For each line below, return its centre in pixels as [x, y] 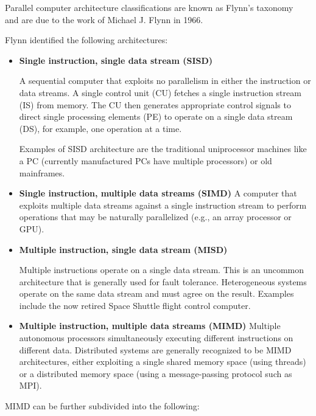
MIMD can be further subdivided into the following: [102, 406]
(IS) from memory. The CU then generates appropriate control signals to [155, 104]
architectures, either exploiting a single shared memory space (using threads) [163, 362]
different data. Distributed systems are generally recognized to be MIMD [155, 349]
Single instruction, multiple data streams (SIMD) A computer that [158, 193]
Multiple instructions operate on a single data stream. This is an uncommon [162, 270]
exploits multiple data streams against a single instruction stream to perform [163, 205]
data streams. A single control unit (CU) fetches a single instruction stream [160, 92]
